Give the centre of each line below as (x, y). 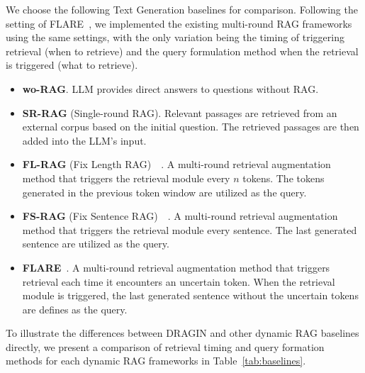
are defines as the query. (75, 309)
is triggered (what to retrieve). (72, 65)
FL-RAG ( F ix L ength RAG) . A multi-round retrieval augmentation (176, 164)
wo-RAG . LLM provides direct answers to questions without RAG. (170, 88)
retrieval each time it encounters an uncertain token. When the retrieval (179, 281)
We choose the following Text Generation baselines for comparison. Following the (182, 9)
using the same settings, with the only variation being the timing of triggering (175, 37)
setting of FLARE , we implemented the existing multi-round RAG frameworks (179, 23)
